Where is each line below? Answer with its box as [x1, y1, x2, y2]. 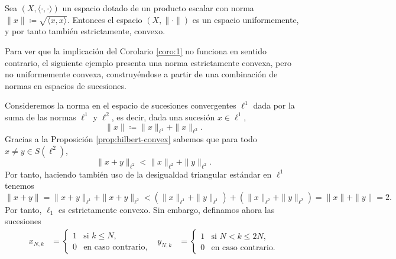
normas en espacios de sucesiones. [5, 79, 126, 91]
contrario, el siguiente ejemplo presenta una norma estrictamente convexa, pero [5, 56, 291, 68]
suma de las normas [5, 110, 76, 123]
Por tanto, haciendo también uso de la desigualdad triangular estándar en [5, 168, 272, 180]
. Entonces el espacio [67, 13, 142, 25]
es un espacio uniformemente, [192, 13, 299, 25]
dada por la [253, 99, 295, 112]
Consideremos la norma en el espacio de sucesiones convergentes [5, 99, 236, 112]
